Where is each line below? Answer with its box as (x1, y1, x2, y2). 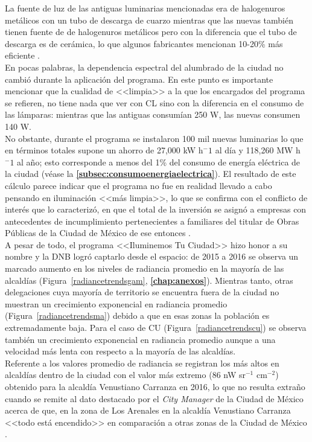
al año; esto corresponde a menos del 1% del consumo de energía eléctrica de (17, 155, 301, 168)
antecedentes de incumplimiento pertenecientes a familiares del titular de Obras (5, 214, 299, 227)
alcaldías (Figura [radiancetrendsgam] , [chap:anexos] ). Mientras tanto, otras (5, 274, 293, 286)
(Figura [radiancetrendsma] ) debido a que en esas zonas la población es (5, 309, 270, 322)
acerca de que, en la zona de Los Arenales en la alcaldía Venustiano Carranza (5, 404, 291, 417)
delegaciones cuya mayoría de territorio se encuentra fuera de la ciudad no (5, 286, 279, 298)
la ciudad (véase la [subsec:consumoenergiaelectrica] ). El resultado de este (5, 167, 296, 180)
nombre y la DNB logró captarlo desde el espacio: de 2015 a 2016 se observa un (5, 250, 299, 263)
